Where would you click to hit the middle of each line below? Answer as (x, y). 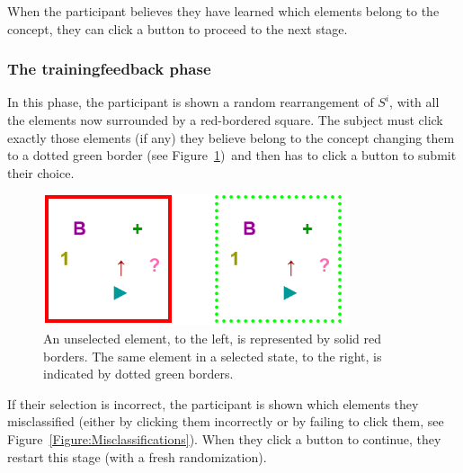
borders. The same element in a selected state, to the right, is (213, 356)
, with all (414, 102)
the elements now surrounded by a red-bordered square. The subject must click (225, 120)
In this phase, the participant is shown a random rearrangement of (191, 102)
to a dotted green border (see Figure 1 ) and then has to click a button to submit (232, 155)
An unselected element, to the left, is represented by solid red (213, 338)
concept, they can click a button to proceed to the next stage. (178, 28)
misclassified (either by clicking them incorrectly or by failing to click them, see (226, 421)
